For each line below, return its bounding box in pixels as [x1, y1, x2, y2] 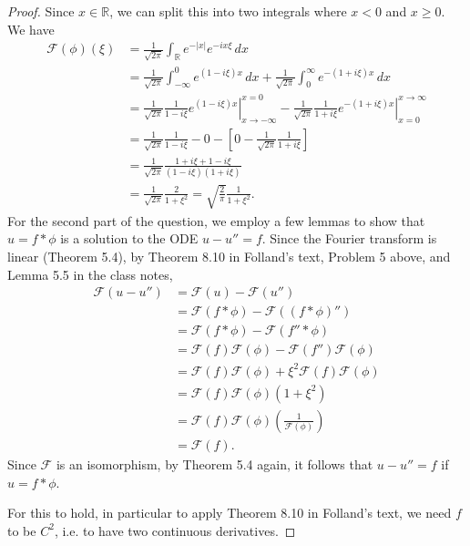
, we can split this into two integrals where [109, 2, 347, 20]
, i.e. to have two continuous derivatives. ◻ [54, 520, 296, 540]
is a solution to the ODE [60, 229, 199, 248]
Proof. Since [7, 2, 75, 20]
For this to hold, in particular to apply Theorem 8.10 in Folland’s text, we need [7, 503, 452, 522]
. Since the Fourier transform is [261, 229, 437, 248]
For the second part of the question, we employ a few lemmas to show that [7, 211, 425, 230]
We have [7, 19, 55, 38]
